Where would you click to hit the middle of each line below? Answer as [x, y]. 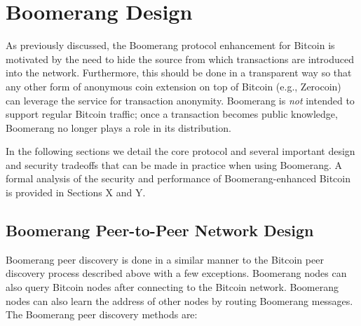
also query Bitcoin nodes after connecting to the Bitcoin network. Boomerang [172, 287]
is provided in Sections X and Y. [76, 192]
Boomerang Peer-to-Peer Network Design [160, 230]
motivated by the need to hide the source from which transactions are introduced [180, 59]
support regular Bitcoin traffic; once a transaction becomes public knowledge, [172, 114]
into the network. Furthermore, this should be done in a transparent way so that [179, 73]
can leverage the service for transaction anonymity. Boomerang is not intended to [180, 100]
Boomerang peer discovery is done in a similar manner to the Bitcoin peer [165, 259]
